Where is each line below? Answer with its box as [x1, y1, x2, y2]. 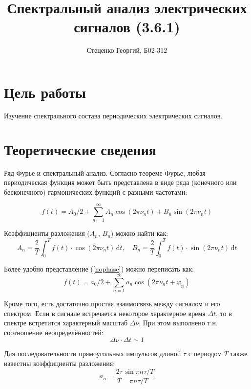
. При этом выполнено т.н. [139, 318, 218, 328]
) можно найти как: [110, 228, 168, 238]
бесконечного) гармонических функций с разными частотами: [4, 186, 188, 197]
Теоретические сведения [4, 139, 156, 159]
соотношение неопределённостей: [4, 327, 104, 337]
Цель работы [4, 82, 86, 102]
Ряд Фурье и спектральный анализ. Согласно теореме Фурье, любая [4, 167, 206, 178]
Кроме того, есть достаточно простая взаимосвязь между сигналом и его [4, 298, 220, 309]
